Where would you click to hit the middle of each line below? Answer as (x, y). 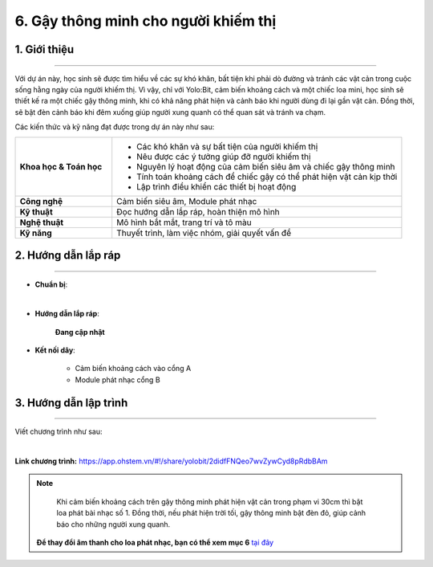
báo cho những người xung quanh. (113, 524)
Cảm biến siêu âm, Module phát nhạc (187, 201)
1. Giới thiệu (45, 49)
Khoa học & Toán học (61, 166)
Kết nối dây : (55, 350)
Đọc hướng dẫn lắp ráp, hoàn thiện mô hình (198, 211)
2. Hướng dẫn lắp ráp (68, 255)
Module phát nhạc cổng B (117, 379)
